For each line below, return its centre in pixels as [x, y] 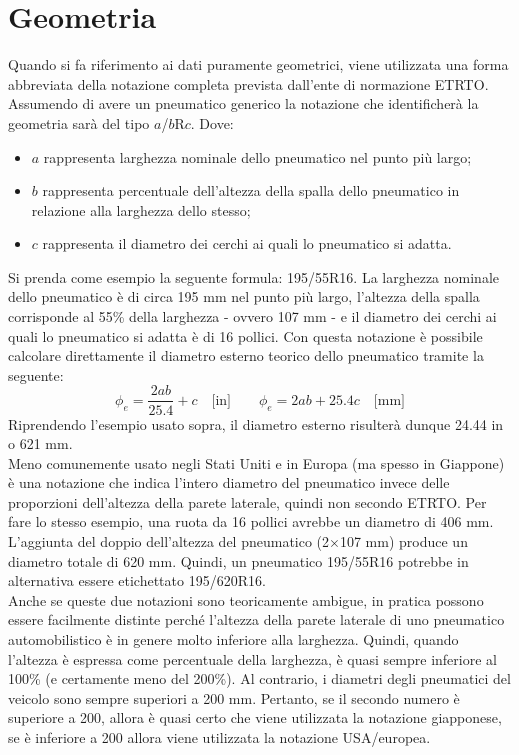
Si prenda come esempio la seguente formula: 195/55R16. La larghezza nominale [254, 276]
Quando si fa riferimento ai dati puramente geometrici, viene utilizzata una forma [258, 64]
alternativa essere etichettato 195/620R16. [137, 580]
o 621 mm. [40, 443]
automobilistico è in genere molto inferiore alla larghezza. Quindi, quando [233, 639]
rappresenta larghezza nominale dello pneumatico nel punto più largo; [257, 156]
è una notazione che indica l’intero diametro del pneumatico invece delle [229, 482]
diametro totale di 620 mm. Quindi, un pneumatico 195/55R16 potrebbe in [238, 560]
